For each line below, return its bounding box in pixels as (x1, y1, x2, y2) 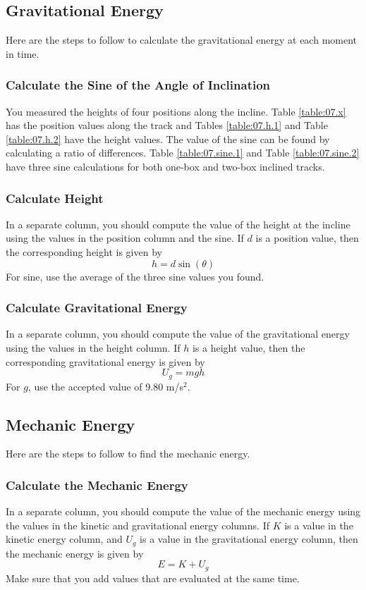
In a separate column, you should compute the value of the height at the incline (6, 216, 350, 231)
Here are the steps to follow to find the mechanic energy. (6, 446, 250, 461)
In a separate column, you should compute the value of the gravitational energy (6, 326, 350, 341)
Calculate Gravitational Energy (6, 299, 188, 316)
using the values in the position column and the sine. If (6, 231, 244, 245)
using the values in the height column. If (6, 340, 181, 355)
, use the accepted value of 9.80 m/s (28, 379, 184, 393)
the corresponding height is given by (6, 244, 162, 259)
